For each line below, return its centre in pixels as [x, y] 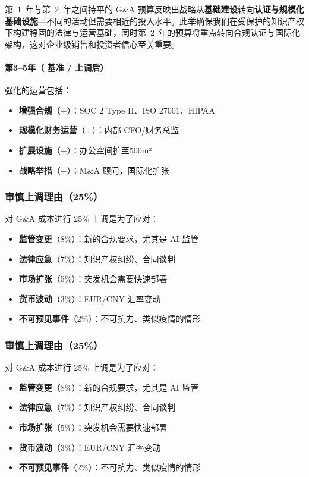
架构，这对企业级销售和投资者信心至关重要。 [92, 44]
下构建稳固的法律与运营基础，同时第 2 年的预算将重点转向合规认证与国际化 [152, 32]
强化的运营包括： [38, 90]
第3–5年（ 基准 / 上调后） [57, 67]
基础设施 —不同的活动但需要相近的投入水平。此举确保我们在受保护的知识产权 [154, 21]
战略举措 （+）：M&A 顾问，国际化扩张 [94, 170]
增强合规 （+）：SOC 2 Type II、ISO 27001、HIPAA [117, 110]
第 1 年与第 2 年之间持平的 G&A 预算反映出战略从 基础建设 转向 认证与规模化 [154, 9]
